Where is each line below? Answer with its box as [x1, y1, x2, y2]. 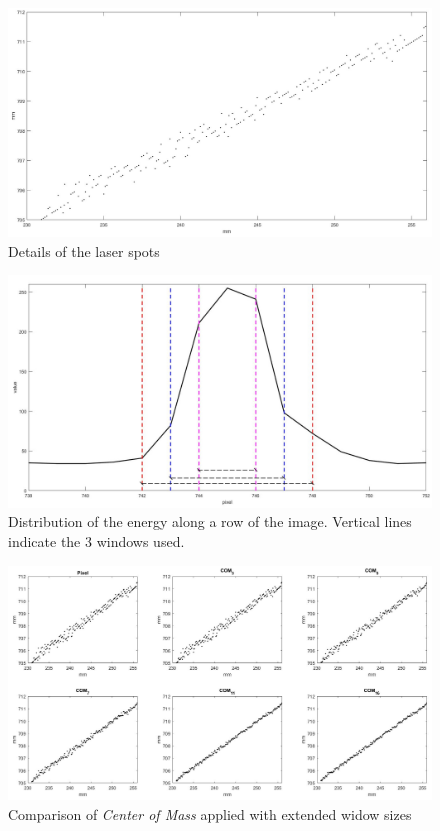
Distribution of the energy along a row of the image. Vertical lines [8, 511, 412, 532]
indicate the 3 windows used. [8, 531, 185, 552]
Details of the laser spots [8, 240, 160, 261]
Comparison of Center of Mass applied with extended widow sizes [8, 804, 412, 824]
